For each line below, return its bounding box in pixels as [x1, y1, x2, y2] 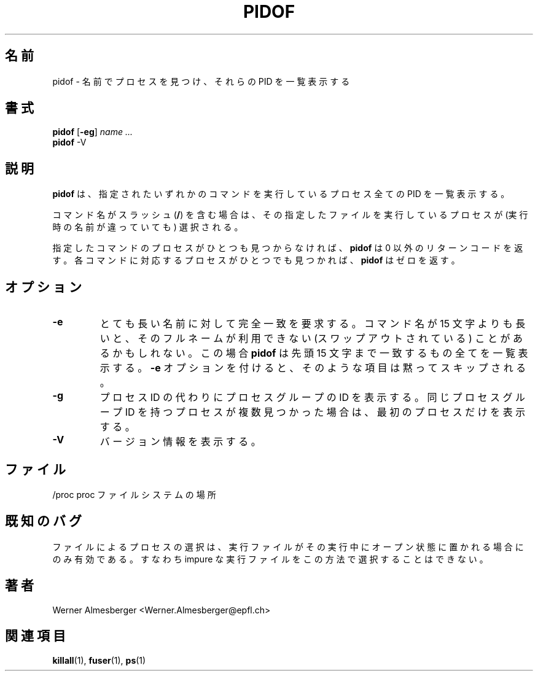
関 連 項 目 [5, 628, 66, 644]
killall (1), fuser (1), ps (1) [52, 655, 146, 666]
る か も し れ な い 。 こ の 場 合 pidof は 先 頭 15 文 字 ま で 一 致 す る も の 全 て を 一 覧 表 [99, 347, 528, 360]
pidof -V [52, 137, 87, 148]
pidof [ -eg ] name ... [52, 126, 133, 138]
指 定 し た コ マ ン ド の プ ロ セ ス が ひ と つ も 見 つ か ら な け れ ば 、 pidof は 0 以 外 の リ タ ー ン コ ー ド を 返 [52, 243, 523, 254]
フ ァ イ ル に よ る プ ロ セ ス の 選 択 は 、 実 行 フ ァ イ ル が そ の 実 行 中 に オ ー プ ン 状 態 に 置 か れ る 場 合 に [52, 541, 524, 552]
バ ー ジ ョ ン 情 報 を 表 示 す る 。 [99, 435, 261, 448]
